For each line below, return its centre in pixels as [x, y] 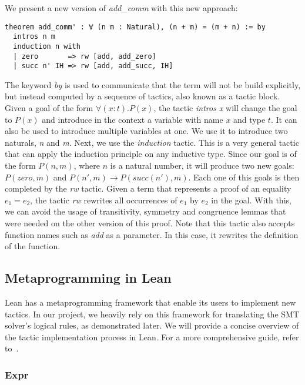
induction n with [47, 46]
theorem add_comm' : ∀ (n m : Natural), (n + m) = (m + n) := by [135, 27]
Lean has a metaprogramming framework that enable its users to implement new [150, 302]
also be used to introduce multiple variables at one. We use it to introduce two [146, 131]
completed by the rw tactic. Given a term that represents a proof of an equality [148, 188]
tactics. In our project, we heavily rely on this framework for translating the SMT [152, 314]
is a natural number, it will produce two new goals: [202, 165]
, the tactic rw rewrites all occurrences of [104, 200]
